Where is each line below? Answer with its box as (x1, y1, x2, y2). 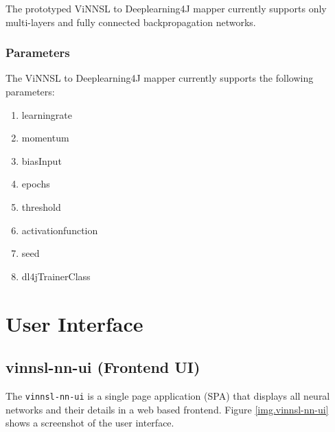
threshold (21, 199, 61, 214)
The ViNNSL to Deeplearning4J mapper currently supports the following (5, 71, 314, 85)
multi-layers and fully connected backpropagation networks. (5, 14, 256, 29)
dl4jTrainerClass (21, 269, 91, 283)
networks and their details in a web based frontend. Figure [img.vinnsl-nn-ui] (5, 402, 329, 416)
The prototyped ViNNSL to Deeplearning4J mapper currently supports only (5, 1, 327, 15)
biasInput (21, 153, 62, 168)
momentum (21, 130, 69, 145)
